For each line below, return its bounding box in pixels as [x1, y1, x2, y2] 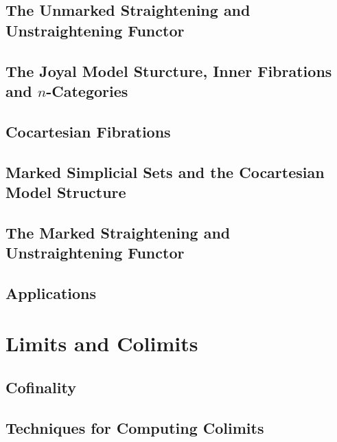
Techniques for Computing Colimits [5, 417, 264, 438]
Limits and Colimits [5, 329, 198, 357]
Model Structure [5, 181, 126, 202]
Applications [5, 282, 97, 303]
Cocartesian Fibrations [5, 120, 171, 142]
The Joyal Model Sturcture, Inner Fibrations [5, 60, 332, 81]
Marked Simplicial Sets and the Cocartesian [5, 161, 325, 182]
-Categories [46, 80, 128, 101]
